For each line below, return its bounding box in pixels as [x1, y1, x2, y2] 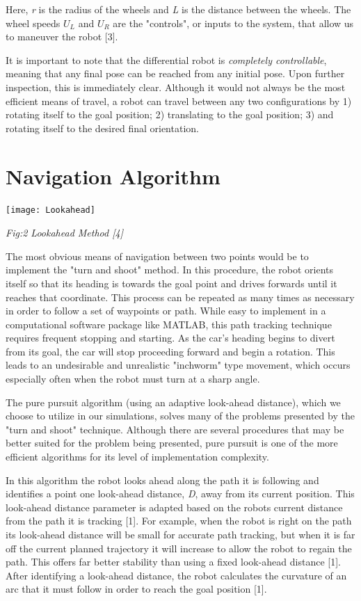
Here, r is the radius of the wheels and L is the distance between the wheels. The [6, 2, 351, 16]
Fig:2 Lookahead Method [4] [6, 225, 123, 240]
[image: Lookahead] [6, 205, 95, 216]
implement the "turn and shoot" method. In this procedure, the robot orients [6, 262, 333, 277]
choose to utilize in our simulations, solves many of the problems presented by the [6, 408, 355, 423]
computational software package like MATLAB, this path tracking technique [6, 316, 332, 331]
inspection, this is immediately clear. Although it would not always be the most [6, 79, 346, 94]
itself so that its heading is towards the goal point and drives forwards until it [6, 275, 337, 290]
